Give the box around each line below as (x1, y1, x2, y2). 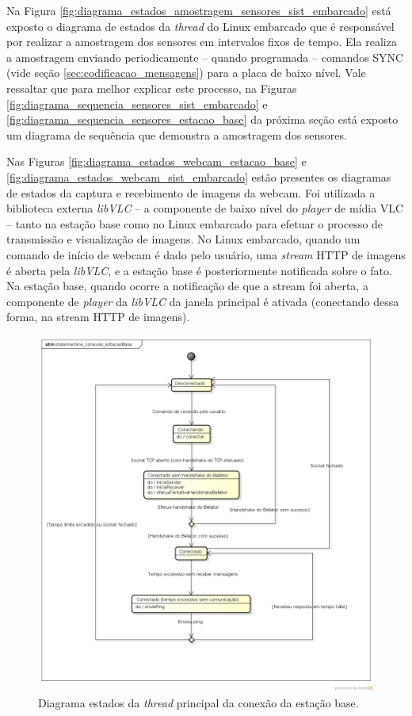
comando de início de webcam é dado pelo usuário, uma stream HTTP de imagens (6, 246, 406, 262)
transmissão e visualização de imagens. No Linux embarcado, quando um (6, 231, 360, 247)
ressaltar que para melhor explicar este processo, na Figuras (6, 79, 297, 96)
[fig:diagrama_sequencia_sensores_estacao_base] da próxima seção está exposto (6, 111, 399, 128)
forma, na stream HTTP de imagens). (6, 308, 190, 325)
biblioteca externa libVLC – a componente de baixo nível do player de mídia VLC (6, 200, 404, 216)
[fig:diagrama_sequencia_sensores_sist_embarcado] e (6, 95, 268, 112)
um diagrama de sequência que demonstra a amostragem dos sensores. (6, 126, 347, 143)
